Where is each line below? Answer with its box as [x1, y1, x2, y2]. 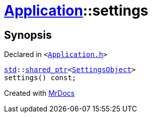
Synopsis [4, 28, 52, 41]
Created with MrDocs [4, 89, 75, 98]
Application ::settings [4, 2, 148, 19]
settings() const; [4, 74, 77, 82]
